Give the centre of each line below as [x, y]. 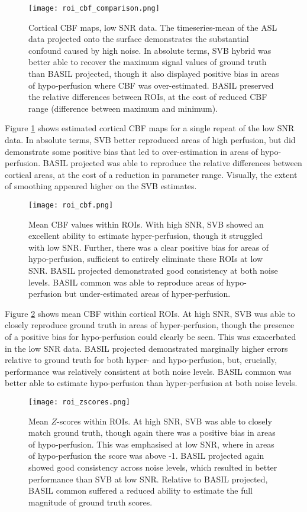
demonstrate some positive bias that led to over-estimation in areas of [131, 151]
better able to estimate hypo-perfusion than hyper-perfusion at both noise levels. [151, 383]
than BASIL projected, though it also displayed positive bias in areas [154, 74]
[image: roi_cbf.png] [71, 205]
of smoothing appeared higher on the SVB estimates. [101, 186]
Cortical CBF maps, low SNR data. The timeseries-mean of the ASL [153, 27]
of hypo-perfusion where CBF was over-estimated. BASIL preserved [151, 85]
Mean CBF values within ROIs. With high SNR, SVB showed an [146, 224]
